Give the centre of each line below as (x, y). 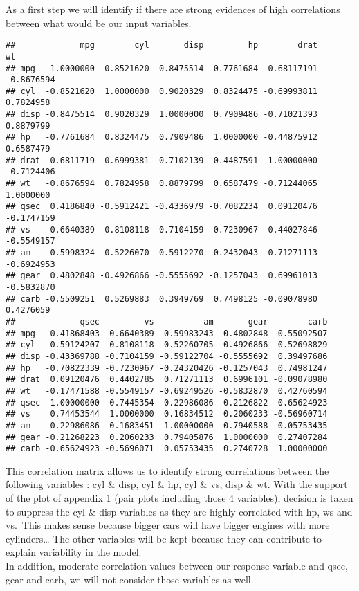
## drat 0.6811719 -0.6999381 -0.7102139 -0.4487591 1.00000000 (162, 160)
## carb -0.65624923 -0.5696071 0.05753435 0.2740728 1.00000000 (167, 449)
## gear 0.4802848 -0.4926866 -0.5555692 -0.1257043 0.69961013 (162, 276)
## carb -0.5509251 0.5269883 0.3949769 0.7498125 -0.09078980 (162, 299)
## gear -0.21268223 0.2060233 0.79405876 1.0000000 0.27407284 (167, 437)
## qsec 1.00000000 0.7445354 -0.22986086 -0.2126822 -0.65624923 (167, 402)
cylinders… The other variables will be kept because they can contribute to (164, 538)
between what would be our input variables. (99, 22)
